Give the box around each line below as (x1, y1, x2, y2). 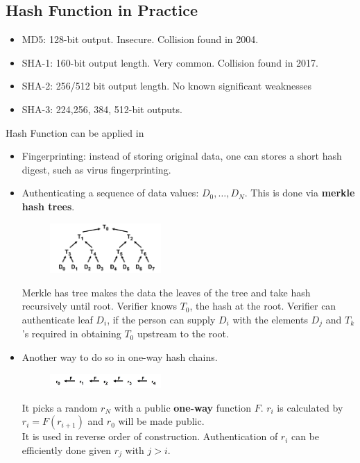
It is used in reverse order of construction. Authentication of (22, 429, 278, 444)
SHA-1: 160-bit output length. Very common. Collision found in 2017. (22, 55, 318, 69)
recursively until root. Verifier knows (22, 298, 177, 313)
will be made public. (118, 414, 205, 428)
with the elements (232, 312, 308, 326)
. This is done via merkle (244, 185, 355, 200)
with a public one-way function (114, 400, 251, 414)
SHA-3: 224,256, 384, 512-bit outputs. (22, 101, 182, 116)
